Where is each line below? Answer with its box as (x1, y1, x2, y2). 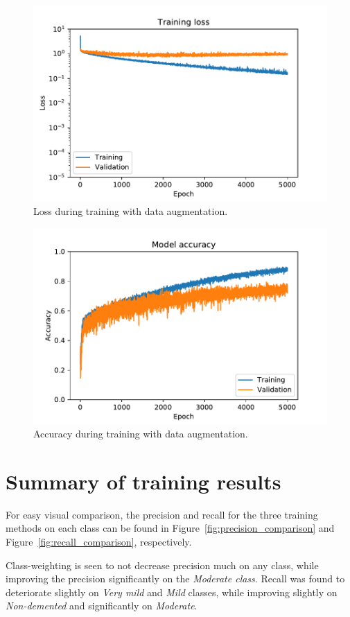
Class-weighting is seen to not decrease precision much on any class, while (6, 557, 319, 572)
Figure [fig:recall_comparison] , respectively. (6, 535, 192, 548)
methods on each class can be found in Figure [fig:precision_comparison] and (6, 521, 335, 535)
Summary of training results (6, 467, 281, 495)
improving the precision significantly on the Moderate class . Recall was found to (6, 571, 345, 586)
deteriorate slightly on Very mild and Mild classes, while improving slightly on (6, 584, 338, 599)
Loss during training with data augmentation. (33, 204, 228, 218)
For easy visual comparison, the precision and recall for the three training (6, 507, 318, 521)
